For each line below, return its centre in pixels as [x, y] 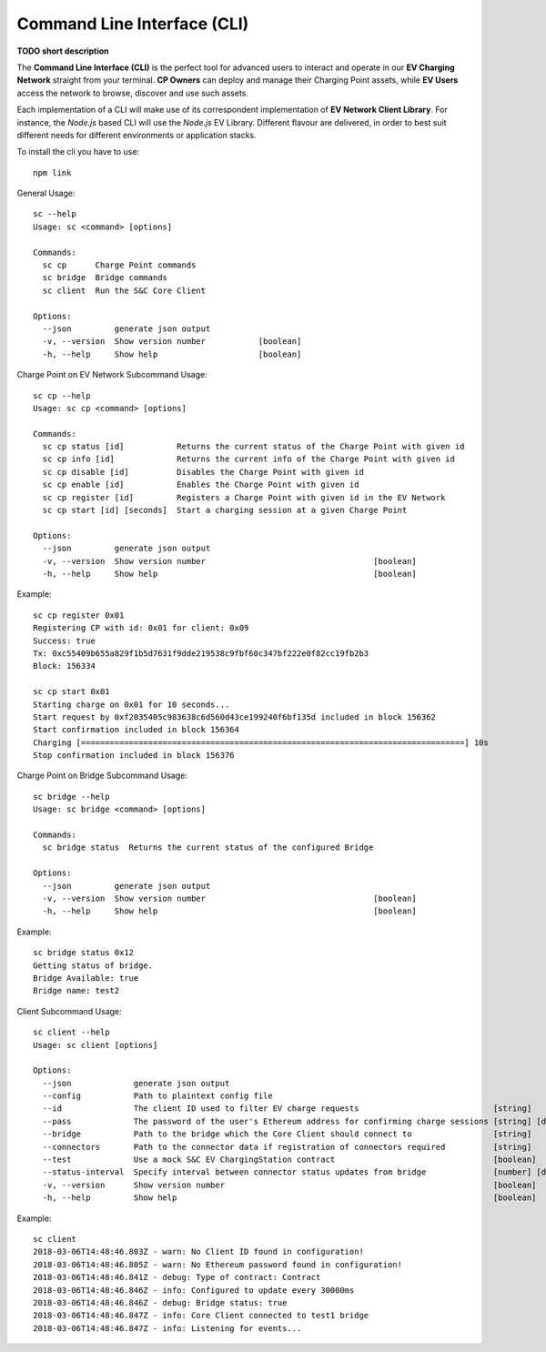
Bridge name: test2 [76, 991]
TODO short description [63, 51]
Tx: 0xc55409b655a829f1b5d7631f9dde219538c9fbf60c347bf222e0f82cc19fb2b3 [201, 653]
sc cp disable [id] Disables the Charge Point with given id [203, 472]
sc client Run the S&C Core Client [124, 290]
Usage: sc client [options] [96, 1045]
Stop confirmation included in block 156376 [134, 756]
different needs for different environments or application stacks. [136, 135]
